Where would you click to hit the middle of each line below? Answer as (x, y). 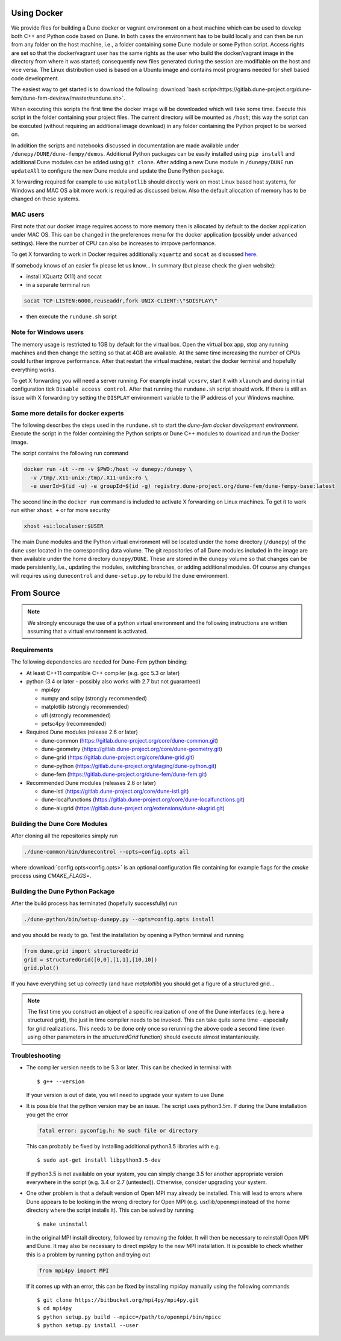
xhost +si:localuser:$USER (64, 526)
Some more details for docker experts (67, 413)
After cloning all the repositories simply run (64, 836)
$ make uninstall (62, 1224)
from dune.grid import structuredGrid (81, 951)
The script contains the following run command (70, 453)
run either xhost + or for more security (61, 510)
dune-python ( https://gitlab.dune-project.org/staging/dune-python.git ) (129, 766)
